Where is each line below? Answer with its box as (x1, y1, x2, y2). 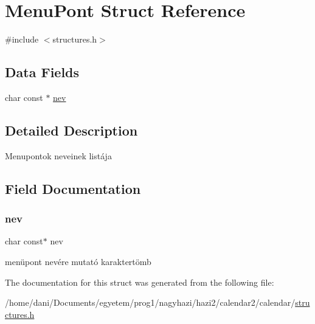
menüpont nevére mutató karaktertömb (5, 255, 151, 267)
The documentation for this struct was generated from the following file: (5, 275, 274, 288)
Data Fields (5, 63, 80, 81)
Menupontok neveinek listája (5, 149, 112, 162)
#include (5, 33, 39, 46)
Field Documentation (5, 179, 141, 198)
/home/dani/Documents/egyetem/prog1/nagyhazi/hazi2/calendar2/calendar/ (5, 296, 296, 309)
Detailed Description (5, 120, 138, 139)
